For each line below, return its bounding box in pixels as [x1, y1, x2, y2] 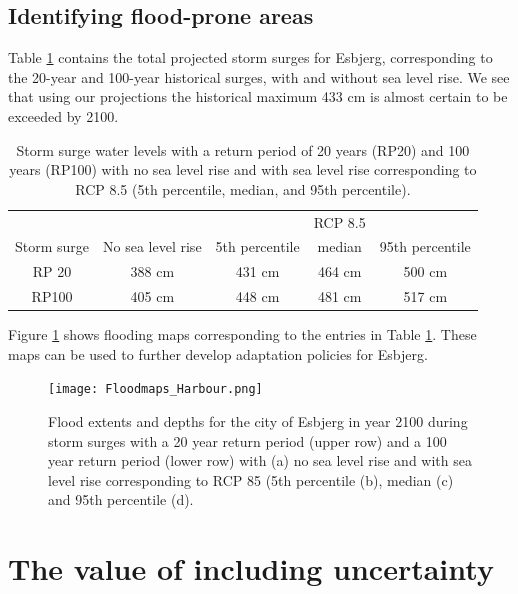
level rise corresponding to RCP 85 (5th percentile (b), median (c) [48, 469, 454, 490]
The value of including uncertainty [8, 548, 494, 589]
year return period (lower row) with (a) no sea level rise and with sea [48, 450, 472, 471]
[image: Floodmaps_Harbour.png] [48, 382, 263, 397]
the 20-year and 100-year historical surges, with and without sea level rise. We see [8, 66, 510, 87]
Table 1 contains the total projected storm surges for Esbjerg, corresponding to [8, 47, 493, 68]
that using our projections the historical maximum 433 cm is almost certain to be [8, 86, 508, 107]
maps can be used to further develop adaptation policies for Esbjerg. [8, 343, 428, 364]
